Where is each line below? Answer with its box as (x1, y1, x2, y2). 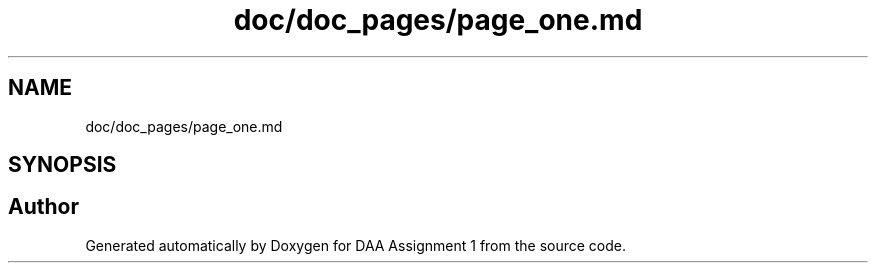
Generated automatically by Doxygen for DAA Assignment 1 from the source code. (85, 236, 627, 254)
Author (8, 194, 79, 220)
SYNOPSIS (8, 152, 117, 178)
